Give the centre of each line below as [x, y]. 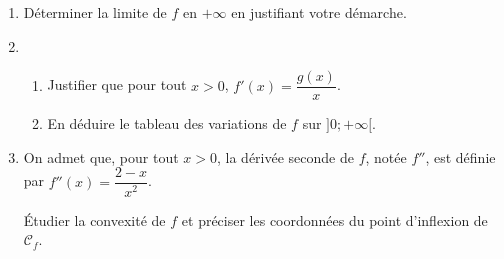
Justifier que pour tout [117, 84]
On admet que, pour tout [101, 156]
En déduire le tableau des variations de [167, 123]
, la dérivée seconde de [285, 156]
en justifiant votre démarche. [319, 12]
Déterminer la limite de [95, 12]
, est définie [460, 156]
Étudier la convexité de [94, 219]
